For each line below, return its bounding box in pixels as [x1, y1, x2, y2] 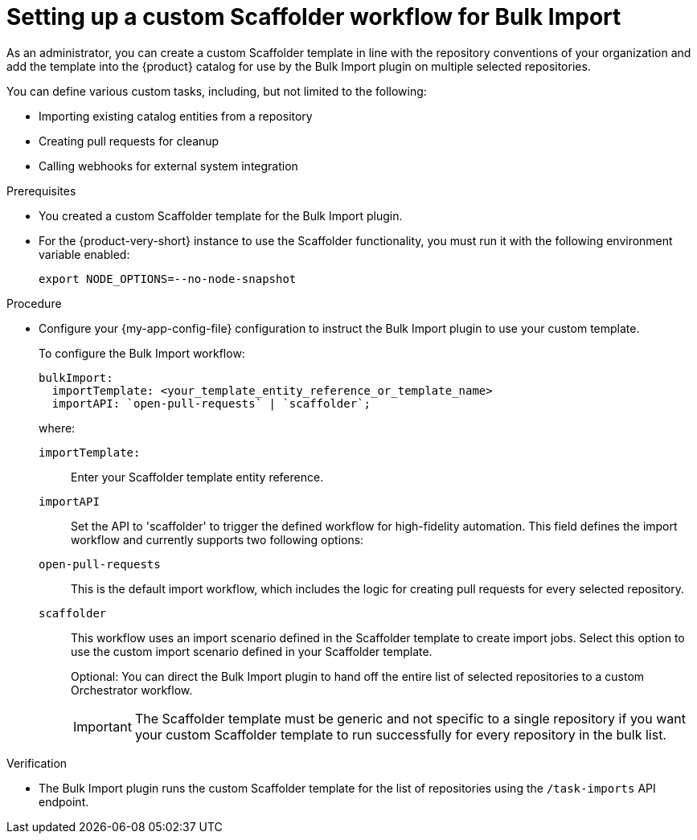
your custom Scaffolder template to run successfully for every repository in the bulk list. [134, 726, 666, 743]
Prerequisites [6, 183, 76, 198]
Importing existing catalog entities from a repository [39, 109, 313, 123]
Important [73, 718, 132, 735]
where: [39, 420, 76, 435]
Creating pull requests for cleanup [39, 133, 219, 148]
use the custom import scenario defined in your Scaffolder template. [71, 644, 433, 658]
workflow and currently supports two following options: [71, 532, 364, 547]
